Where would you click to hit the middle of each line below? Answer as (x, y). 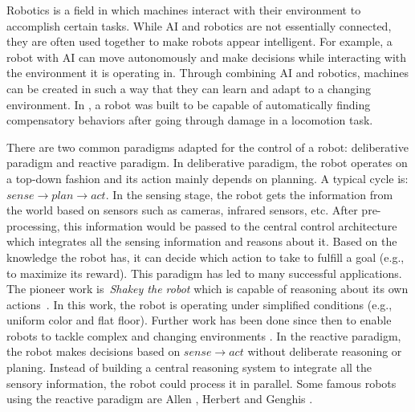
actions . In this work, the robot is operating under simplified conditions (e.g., (199, 304)
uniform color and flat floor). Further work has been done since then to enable (199, 320)
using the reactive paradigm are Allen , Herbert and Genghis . (160, 399)
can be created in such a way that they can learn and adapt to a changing (189, 88)
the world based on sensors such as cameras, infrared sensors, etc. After (182, 210)
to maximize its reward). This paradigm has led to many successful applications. (204, 273)
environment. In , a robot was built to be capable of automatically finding (189, 104)
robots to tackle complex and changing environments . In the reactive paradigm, (204, 335)
